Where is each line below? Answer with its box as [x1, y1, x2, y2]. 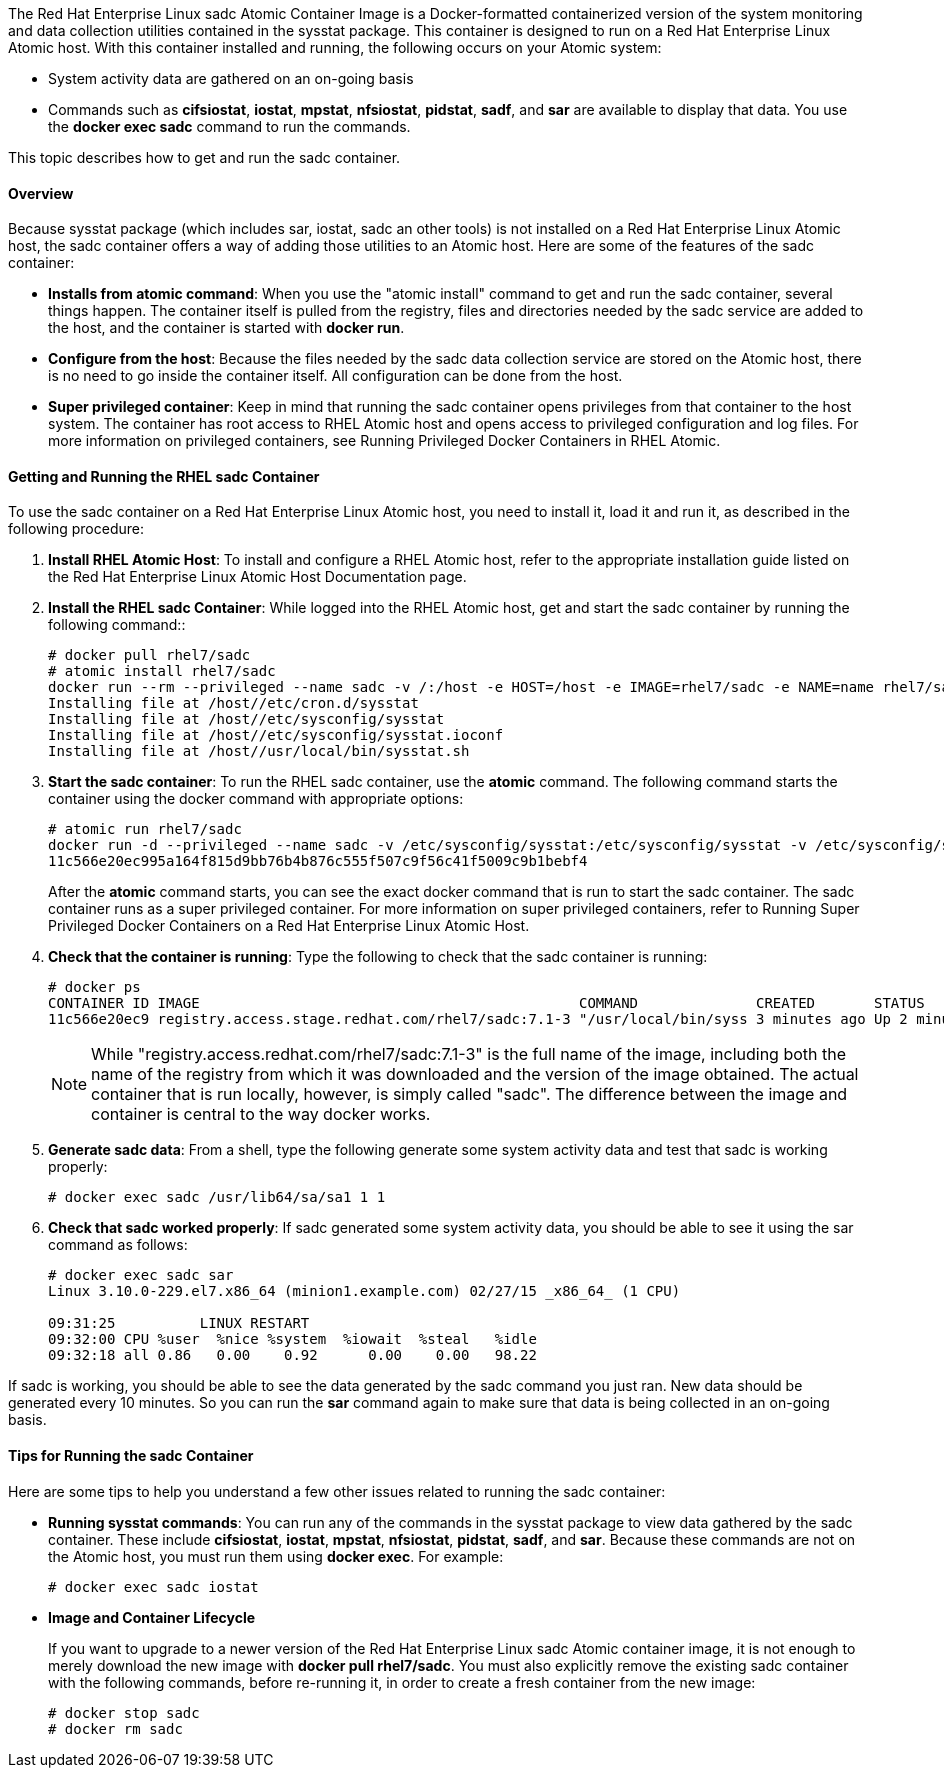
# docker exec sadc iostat [48, 1578, 259, 1595]
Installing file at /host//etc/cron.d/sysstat [48, 695, 419, 712]
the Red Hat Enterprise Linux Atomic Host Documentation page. [48, 568, 467, 586]
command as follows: [48, 1236, 188, 1254]
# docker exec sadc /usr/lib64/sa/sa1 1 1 [48, 1189, 386, 1206]
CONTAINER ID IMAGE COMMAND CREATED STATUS [48, 995, 925, 1012]
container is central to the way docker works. [91, 1104, 431, 1125]
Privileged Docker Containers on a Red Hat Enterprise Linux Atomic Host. [48, 917, 530, 935]
